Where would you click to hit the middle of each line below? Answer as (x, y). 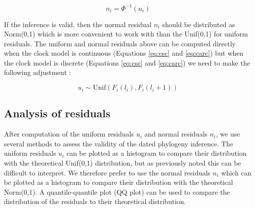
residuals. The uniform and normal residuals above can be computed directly (120, 43)
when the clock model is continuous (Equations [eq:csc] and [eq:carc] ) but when (124, 53)
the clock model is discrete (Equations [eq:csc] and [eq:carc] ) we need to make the (127, 62)
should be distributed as (199, 24)
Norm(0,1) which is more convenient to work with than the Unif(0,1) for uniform (126, 34)
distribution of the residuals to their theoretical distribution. (95, 201)
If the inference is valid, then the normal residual (78, 24)
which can (236, 172)
